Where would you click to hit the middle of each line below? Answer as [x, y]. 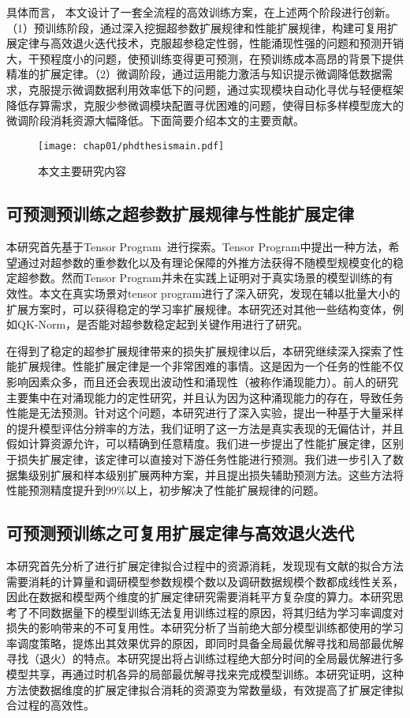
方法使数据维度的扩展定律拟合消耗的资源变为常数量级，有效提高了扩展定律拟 [205, 689]
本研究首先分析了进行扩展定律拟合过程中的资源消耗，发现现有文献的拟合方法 [205, 565]
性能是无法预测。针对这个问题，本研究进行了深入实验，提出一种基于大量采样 [205, 413]
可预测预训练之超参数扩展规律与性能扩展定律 [180, 214]
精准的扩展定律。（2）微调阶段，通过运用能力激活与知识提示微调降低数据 [194, 74]
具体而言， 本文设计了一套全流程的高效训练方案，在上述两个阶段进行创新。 [201, 12]
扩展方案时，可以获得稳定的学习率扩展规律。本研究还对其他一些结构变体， [199, 308]
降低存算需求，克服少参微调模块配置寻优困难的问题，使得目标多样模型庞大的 [205, 105]
